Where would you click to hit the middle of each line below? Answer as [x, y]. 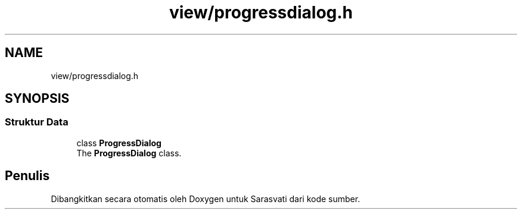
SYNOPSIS [37, 99]
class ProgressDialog [119, 143]
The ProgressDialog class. [129, 153]
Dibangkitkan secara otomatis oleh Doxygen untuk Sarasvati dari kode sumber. [206, 199]
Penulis [27, 176]
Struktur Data [37, 122]
